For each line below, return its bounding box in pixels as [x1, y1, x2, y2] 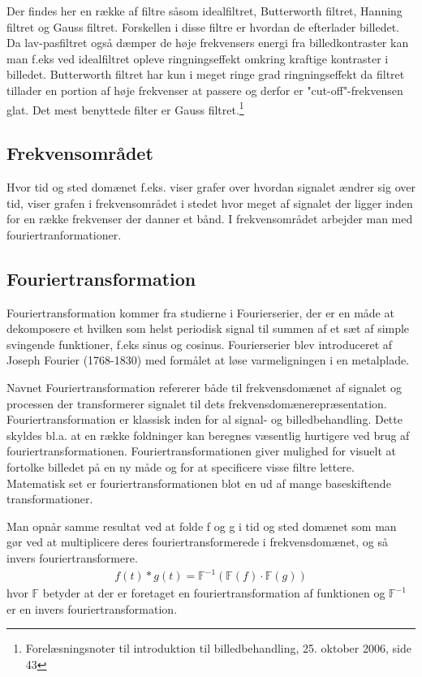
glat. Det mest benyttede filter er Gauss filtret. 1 [6, 98, 244, 118]
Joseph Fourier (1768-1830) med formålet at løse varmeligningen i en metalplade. [6, 351, 410, 369]
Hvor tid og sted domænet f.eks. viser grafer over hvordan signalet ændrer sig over [6, 179, 416, 196]
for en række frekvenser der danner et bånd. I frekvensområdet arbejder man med [6, 210, 413, 227]
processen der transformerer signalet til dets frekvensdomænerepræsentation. [6, 395, 387, 412]
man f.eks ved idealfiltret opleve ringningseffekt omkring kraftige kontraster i [6, 50, 389, 67]
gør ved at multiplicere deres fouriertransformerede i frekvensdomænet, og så [6, 533, 389, 550]
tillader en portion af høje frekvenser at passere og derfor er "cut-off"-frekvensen [6, 81, 403, 98]
